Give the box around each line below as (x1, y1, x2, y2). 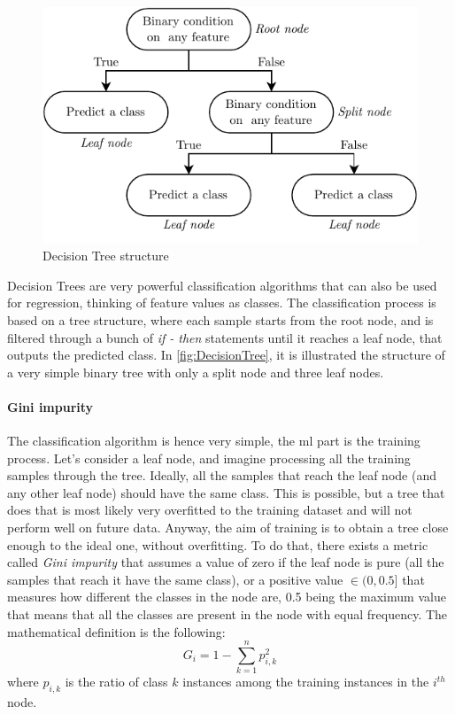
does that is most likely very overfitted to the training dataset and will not (7, 501, 413, 519)
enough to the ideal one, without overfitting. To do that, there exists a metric (7, 535, 428, 554)
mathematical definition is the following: (7, 622, 226, 640)
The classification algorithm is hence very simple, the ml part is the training (7, 431, 420, 450)
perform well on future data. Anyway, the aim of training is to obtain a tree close (7, 518, 449, 537)
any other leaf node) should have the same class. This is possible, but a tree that (7, 483, 445, 501)
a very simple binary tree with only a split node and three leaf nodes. (7, 362, 384, 381)
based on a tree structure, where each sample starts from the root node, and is (7, 310, 434, 329)
